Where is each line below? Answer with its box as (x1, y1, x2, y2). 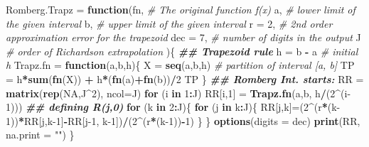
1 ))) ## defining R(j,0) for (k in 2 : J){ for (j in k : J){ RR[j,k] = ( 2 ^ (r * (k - (6, 99, 341, 114)
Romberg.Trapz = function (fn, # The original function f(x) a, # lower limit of (6, 2, 355, 16)
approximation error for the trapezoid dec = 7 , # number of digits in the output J (6, 30, 361, 45)
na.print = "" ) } (6, 127, 75, 142)
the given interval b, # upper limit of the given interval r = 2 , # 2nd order (6, 16, 333, 31)
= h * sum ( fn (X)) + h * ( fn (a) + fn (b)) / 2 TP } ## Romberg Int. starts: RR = (6, 71, 364, 86)
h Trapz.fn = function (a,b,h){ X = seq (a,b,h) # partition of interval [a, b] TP (6, 58, 355, 72)
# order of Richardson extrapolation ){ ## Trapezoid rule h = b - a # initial (6, 43, 358, 58)
